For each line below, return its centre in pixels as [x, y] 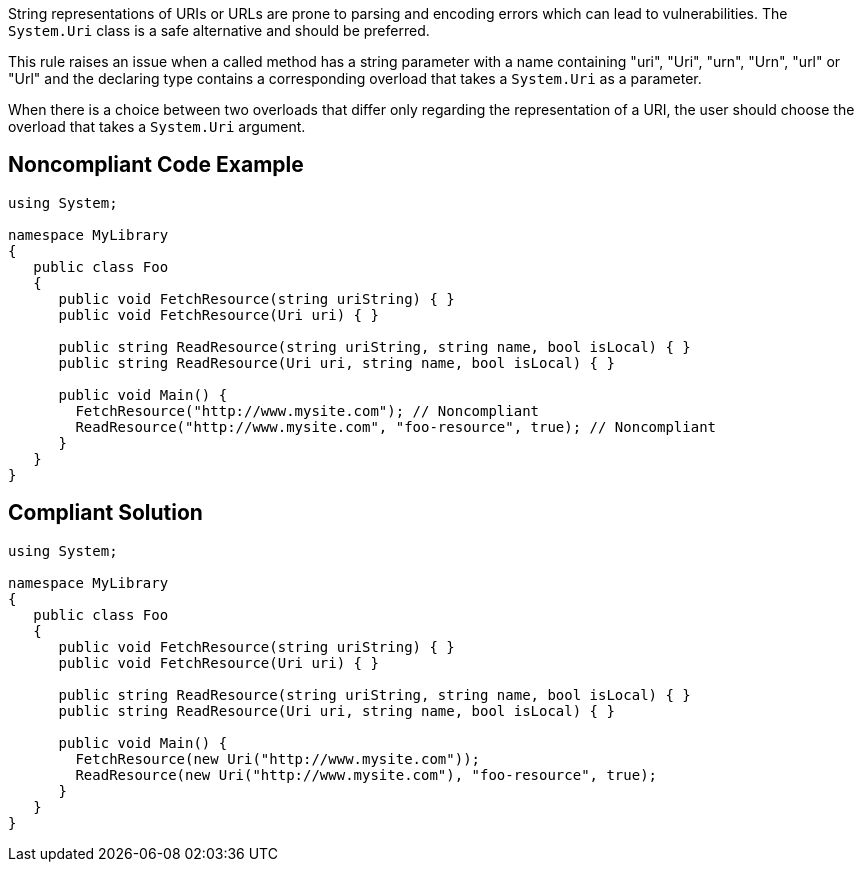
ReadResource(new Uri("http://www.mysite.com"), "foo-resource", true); [366, 774]
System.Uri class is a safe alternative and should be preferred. [219, 30]
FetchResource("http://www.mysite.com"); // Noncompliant [307, 410]
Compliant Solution [105, 513]
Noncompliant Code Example [156, 165]
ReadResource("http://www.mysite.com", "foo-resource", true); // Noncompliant [396, 426]
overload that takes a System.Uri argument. [157, 126]
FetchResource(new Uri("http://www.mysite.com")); [278, 758]
